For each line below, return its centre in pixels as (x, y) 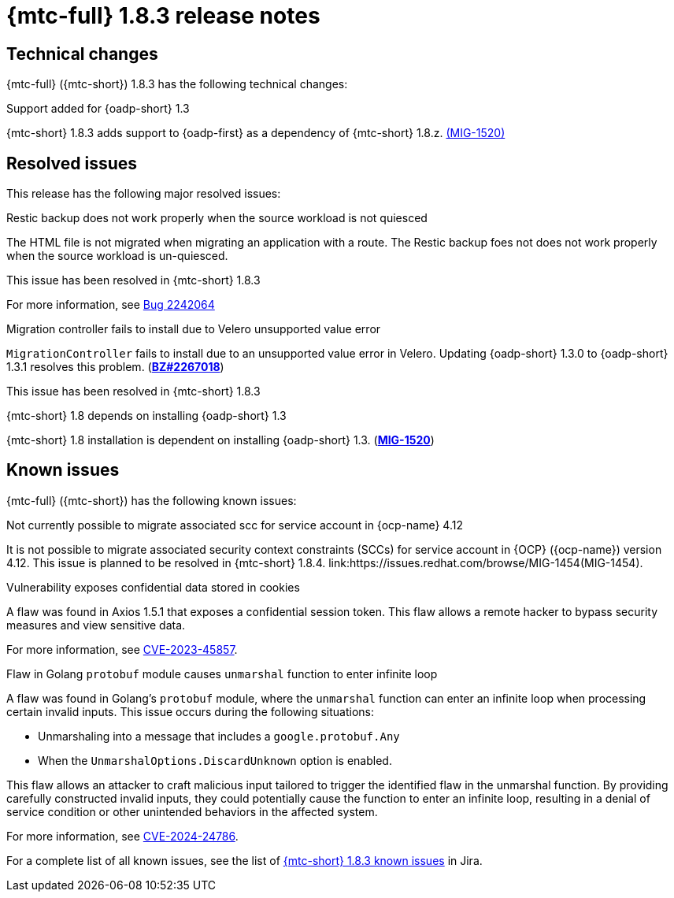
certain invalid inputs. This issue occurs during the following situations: (191, 711)
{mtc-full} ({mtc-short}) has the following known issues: (152, 500)
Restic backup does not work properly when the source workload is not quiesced (217, 218)
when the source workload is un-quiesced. (117, 256)
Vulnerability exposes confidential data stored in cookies (153, 587)
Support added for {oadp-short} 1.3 (98, 109)
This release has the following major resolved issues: (144, 194)
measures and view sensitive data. (96, 625)
